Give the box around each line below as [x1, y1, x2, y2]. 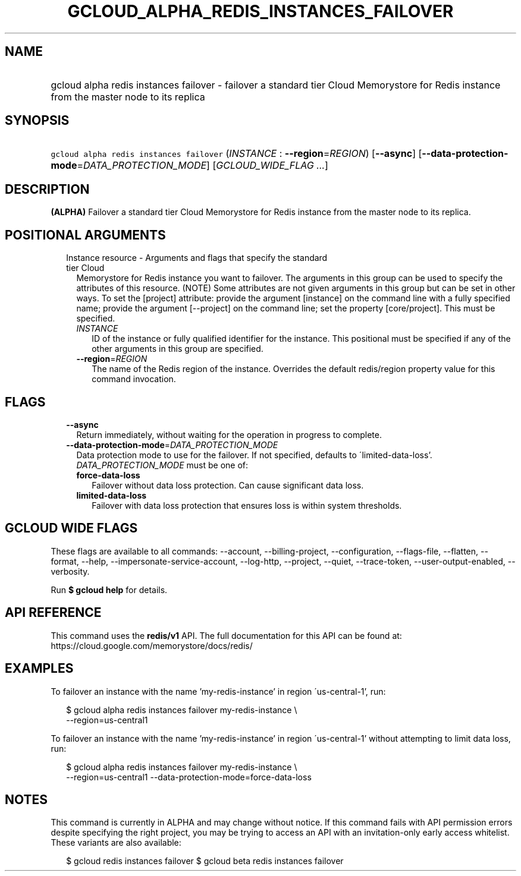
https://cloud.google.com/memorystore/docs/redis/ [51, 640, 253, 651]
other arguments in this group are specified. [92, 344, 263, 354]
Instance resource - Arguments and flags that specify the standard [66, 253, 328, 263]
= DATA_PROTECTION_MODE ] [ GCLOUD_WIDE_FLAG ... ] [77, 159, 328, 172]
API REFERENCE [5, 605, 102, 620]
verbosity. [51, 566, 90, 576]
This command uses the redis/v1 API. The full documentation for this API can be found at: [51, 630, 402, 641]
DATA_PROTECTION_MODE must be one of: [76, 459, 249, 470]
